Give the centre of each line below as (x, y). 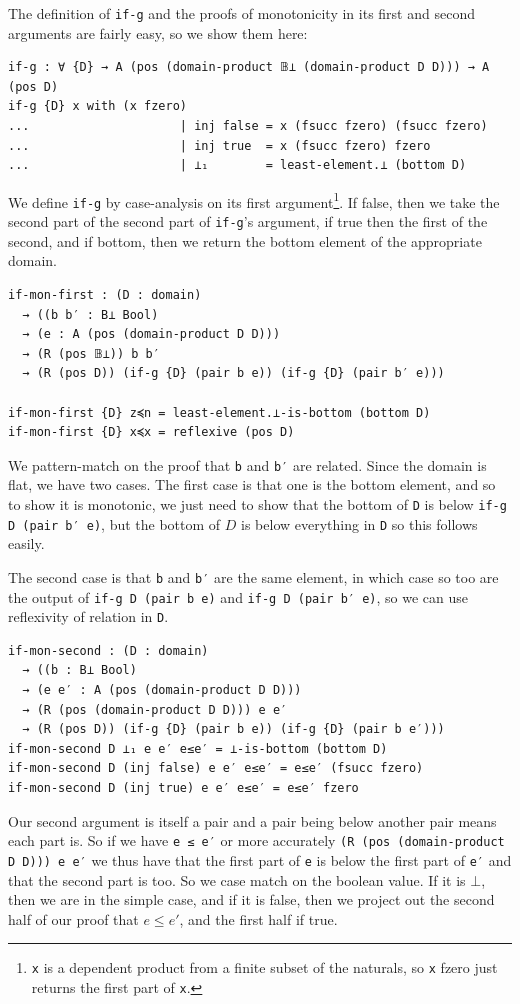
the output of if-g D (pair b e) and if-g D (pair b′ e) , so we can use (238, 596)
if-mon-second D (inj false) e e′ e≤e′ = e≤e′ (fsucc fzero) (216, 768)
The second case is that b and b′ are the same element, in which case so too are (253, 576)
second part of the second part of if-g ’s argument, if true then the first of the (248, 221)
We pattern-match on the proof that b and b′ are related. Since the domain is (247, 464)
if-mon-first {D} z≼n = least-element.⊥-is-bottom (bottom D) (219, 412)
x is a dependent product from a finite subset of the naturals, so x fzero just (264, 967)
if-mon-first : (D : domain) (105, 294)
